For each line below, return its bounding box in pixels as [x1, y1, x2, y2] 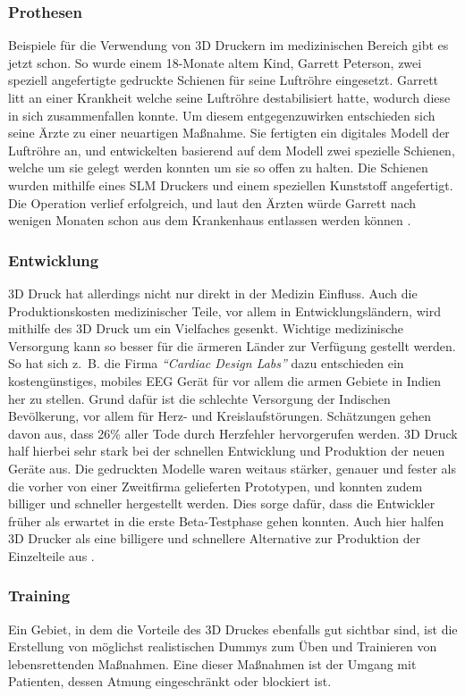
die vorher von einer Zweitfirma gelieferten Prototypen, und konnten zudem [8, 476, 423, 495]
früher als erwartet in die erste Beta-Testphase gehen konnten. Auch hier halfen [8, 511, 444, 530]
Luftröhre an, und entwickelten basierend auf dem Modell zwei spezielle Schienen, [8, 140, 455, 159]
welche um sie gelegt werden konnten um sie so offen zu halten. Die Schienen [8, 158, 428, 177]
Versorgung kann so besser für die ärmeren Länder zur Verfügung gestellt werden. [8, 336, 456, 355]
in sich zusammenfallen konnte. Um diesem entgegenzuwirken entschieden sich [8, 105, 435, 124]
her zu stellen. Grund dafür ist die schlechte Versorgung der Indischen [8, 389, 391, 407]
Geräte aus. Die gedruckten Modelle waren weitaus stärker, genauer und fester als [8, 458, 457, 477]
